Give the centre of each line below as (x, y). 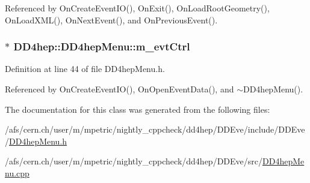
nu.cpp (17, 172)
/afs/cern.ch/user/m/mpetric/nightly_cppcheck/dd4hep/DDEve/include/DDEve (155, 129)
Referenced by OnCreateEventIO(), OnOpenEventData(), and (119, 89)
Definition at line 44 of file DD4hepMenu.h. (85, 69)
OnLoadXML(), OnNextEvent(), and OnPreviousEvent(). (111, 19)
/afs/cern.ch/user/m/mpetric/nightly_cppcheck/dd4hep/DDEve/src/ (134, 161)
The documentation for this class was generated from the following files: (138, 109)
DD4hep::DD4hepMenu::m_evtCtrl (102, 46)
